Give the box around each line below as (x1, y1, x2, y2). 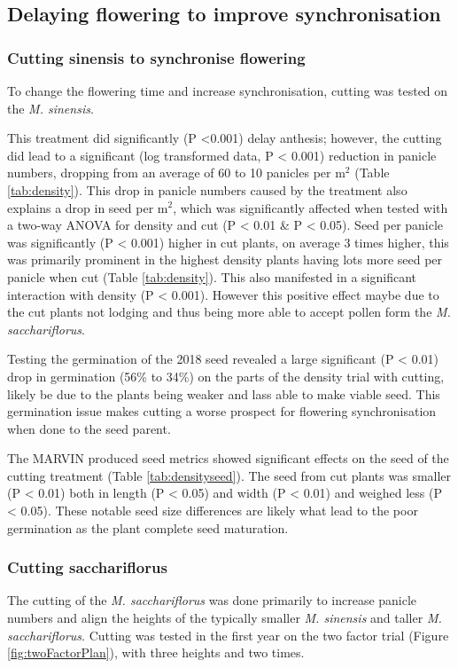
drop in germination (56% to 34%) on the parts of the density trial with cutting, (7, 366, 445, 385)
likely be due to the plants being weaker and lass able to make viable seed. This (7, 384, 440, 403)
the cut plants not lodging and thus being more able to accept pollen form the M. (7, 303, 451, 321)
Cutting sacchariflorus (7, 556, 167, 578)
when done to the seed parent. (7, 419, 171, 437)
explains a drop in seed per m (7, 198, 168, 216)
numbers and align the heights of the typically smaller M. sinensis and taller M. (7, 609, 442, 627)
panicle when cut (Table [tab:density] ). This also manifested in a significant (7, 267, 417, 286)
